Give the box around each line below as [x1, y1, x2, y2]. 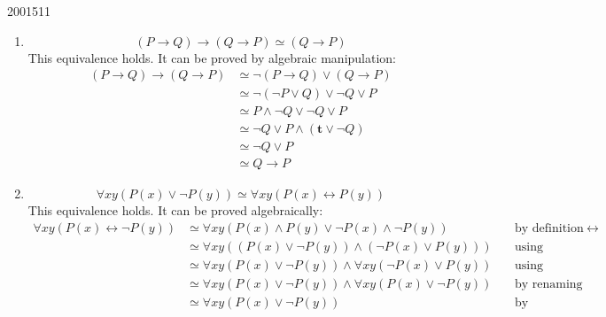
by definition [514, 221, 584, 235]
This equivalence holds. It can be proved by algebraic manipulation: [27, 48, 396, 66]
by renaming [514, 278, 583, 291]
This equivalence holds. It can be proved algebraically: [27, 201, 323, 220]
